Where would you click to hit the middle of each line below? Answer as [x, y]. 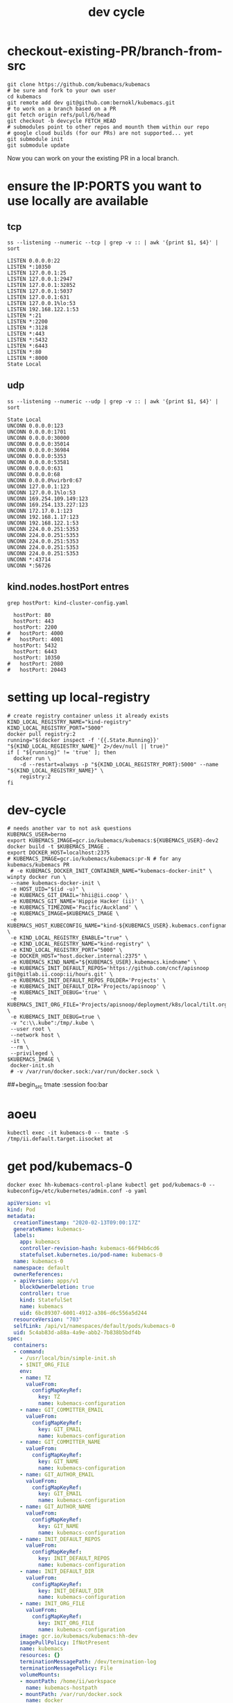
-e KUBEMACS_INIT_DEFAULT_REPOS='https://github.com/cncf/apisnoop [110, 969]
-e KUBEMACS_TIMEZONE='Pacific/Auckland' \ [74, 907]
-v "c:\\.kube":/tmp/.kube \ [52, 1023]
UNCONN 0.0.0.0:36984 [38, 450]
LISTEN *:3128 [28, 327]
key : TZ [49, 1397]
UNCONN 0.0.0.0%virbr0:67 [44, 480]
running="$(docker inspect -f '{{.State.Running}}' [83, 740]
